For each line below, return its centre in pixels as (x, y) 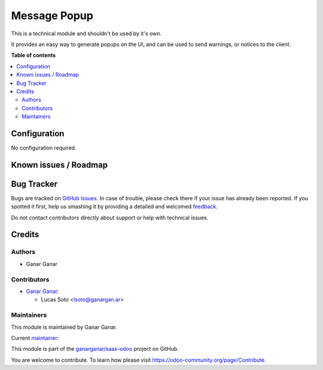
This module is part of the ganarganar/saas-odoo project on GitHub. (95, 349)
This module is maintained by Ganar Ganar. (64, 327)
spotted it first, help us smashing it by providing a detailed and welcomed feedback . (115, 207)
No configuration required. (44, 148)
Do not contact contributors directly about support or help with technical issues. (110, 218)
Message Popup (52, 16)
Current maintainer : (35, 338)
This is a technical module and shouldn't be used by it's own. (86, 33)
